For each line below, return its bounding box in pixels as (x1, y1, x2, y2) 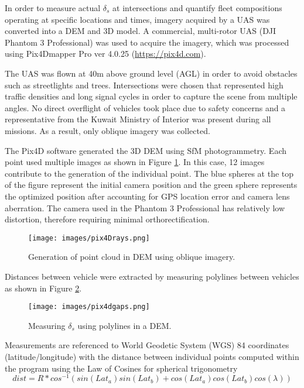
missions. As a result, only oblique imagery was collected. (5, 124, 210, 136)
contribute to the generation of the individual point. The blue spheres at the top (5, 167, 294, 179)
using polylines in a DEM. (77, 319, 172, 331)
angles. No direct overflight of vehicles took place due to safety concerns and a (5, 101, 286, 114)
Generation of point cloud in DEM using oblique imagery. (28, 250, 235, 263)
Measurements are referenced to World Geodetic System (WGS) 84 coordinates (5, 339, 289, 351)
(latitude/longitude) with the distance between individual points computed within (5, 350, 299, 362)
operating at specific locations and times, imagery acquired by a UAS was (5, 13, 270, 25)
